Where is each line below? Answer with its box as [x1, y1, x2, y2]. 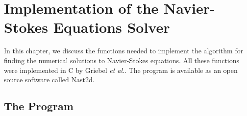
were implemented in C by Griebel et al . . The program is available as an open [4, 65, 238, 75]
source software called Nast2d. [4, 74, 95, 85]
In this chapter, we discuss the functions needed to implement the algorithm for [4, 46, 244, 56]
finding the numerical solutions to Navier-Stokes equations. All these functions [4, 55, 240, 65]
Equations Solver [53, 17, 170, 37]
